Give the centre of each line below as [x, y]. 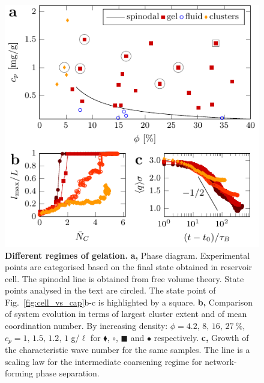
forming [19, 373]
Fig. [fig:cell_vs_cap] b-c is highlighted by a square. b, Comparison [129, 302]
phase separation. [67, 373]
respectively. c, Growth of [201, 337]
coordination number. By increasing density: [86, 326]
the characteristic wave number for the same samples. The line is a [127, 350]
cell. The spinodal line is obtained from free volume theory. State [124, 278]
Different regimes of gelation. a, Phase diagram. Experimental [127, 255]
